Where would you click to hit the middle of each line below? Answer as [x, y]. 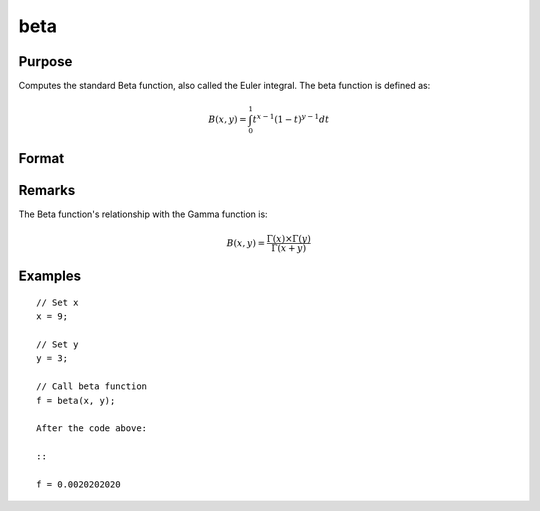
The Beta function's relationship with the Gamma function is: [143, 214]
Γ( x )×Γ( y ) [289, 238]
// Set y [57, 344]
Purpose [45, 61]
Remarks [47, 190]
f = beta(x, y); [76, 400]
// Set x [57, 302]
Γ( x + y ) [289, 248]
